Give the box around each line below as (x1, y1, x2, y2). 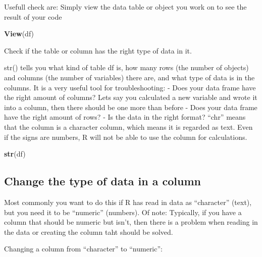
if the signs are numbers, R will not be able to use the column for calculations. (4, 131, 247, 142)
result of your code (4, 11, 62, 22)
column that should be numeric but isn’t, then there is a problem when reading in (4, 217, 258, 227)
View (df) (4, 28, 34, 39)
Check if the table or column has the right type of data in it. (4, 45, 192, 56)
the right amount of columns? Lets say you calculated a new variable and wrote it (4, 92, 257, 102)
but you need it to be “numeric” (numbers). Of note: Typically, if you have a (4, 207, 242, 217)
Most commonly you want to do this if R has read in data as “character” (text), (4, 196, 252, 207)
